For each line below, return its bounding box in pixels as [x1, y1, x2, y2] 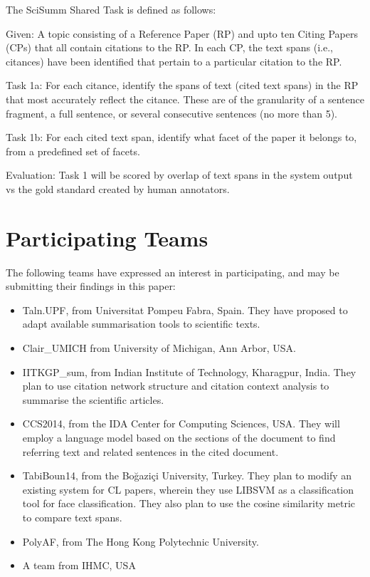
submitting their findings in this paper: [6, 279, 176, 293]
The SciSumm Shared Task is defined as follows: [6, 2, 216, 16]
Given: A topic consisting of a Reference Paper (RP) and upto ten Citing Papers [6, 26, 358, 41]
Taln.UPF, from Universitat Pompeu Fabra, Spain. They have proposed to [22, 302, 348, 317]
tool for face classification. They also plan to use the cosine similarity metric [22, 496, 356, 511]
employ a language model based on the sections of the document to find [22, 430, 336, 445]
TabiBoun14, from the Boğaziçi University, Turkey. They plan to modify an [22, 468, 352, 483]
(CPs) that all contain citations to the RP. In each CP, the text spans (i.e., [6, 40, 333, 55]
